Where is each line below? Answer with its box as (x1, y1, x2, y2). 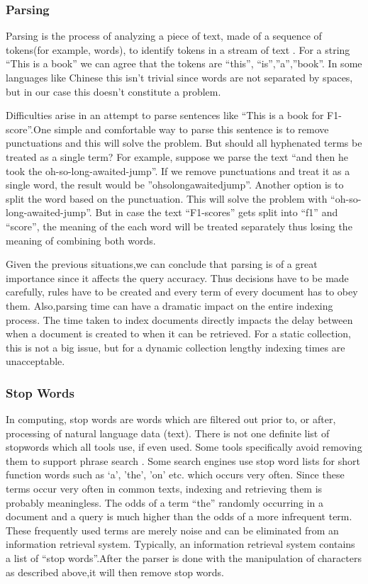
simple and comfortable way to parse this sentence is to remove (54, 121, 329, 136)
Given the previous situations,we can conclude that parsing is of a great (6, 257, 318, 271)
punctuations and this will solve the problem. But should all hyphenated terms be (6, 135, 362, 150)
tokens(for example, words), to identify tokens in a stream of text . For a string (6, 42, 350, 57)
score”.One (6, 121, 51, 136)
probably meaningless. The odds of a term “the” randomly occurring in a (6, 495, 324, 510)
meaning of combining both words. (6, 232, 156, 247)
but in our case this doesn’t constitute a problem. (6, 84, 221, 99)
